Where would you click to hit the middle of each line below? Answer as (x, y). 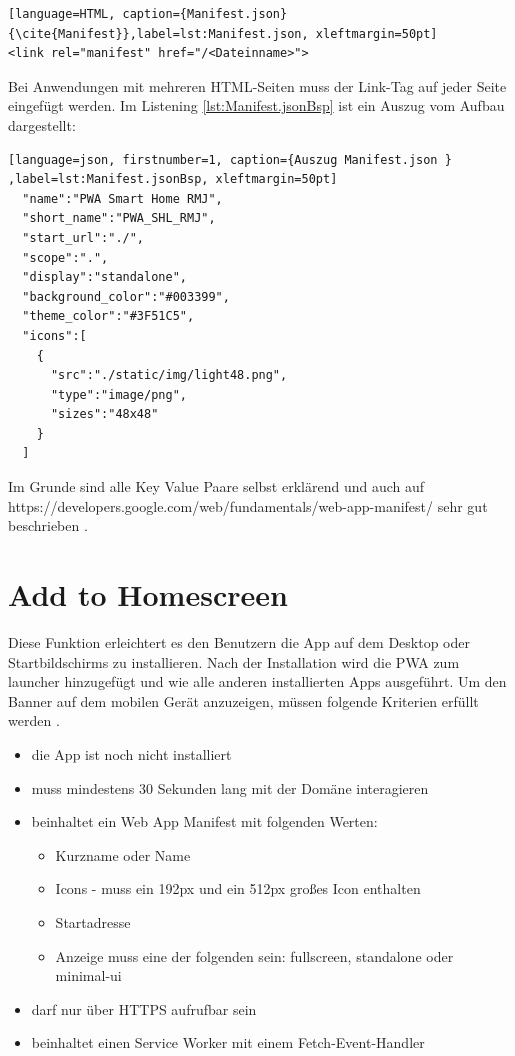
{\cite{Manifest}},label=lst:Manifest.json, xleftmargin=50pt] (223, 33)
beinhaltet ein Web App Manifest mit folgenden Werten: (204, 821)
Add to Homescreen (148, 594)
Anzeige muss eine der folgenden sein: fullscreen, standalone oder (254, 955)
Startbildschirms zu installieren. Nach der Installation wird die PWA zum (234, 661)
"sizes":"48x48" (104, 414)
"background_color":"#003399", (126, 296)
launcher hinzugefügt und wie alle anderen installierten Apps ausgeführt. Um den (257, 681)
